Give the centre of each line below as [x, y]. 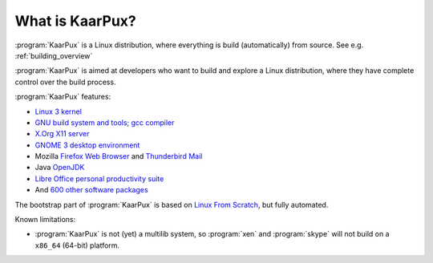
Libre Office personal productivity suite [99, 178]
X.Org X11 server [62, 134]
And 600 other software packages [91, 190]
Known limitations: [45, 220]
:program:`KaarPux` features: [63, 97]
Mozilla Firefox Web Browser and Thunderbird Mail [119, 156]
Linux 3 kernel [58, 111]
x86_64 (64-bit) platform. [77, 245]
